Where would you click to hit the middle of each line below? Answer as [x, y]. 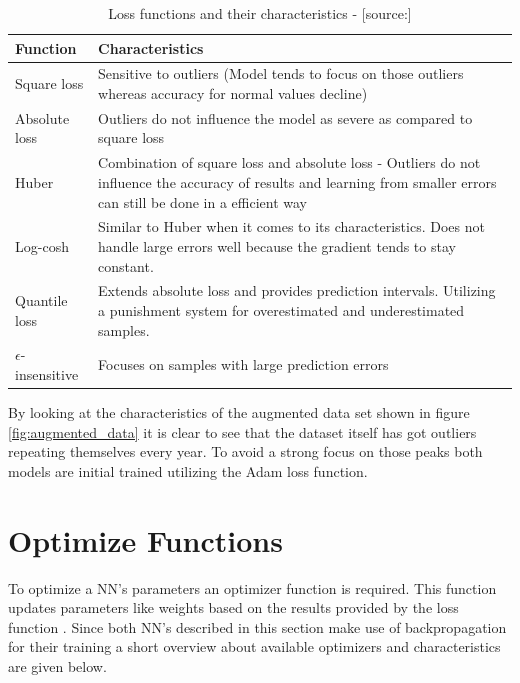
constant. [126, 265]
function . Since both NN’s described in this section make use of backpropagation [257, 626]
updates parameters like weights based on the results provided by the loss [233, 607]
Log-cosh [42, 245]
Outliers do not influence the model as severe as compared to [285, 117]
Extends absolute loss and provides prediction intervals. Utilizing [297, 290]
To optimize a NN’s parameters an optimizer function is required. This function [252, 587]
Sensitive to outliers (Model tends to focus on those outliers [281, 73]
